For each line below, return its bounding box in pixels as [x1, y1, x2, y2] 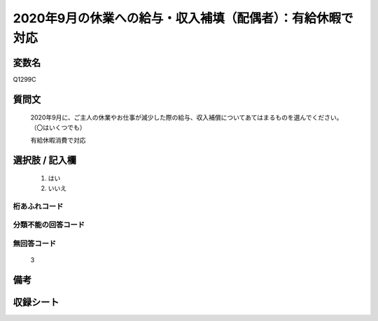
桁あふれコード [13, 201, 64, 211]
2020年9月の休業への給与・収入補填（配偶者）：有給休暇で [13, 10, 353, 26]
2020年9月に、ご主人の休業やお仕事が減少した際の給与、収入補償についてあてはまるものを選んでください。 [30, 113, 343, 122]
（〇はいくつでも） [30, 123, 86, 131]
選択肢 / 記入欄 [13, 154, 77, 166]
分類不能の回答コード [13, 220, 85, 230]
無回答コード [13, 238, 57, 248]
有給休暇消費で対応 [30, 136, 86, 145]
